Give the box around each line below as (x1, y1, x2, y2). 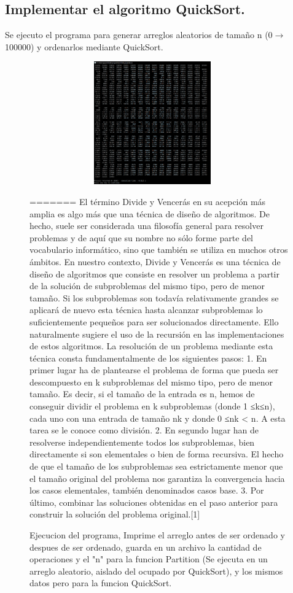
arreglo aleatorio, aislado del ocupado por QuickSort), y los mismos (29, 564, 283, 577)
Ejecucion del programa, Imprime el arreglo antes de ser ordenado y (29, 529, 285, 541)
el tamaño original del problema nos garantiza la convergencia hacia (29, 471, 285, 484)
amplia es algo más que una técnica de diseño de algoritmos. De (29, 207, 270, 220)
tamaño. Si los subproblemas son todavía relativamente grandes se (29, 291, 279, 304)
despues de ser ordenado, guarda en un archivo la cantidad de (29, 540, 262, 553)
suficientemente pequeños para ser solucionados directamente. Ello (29, 315, 279, 328)
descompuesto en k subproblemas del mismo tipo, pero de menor (29, 375, 273, 388)
